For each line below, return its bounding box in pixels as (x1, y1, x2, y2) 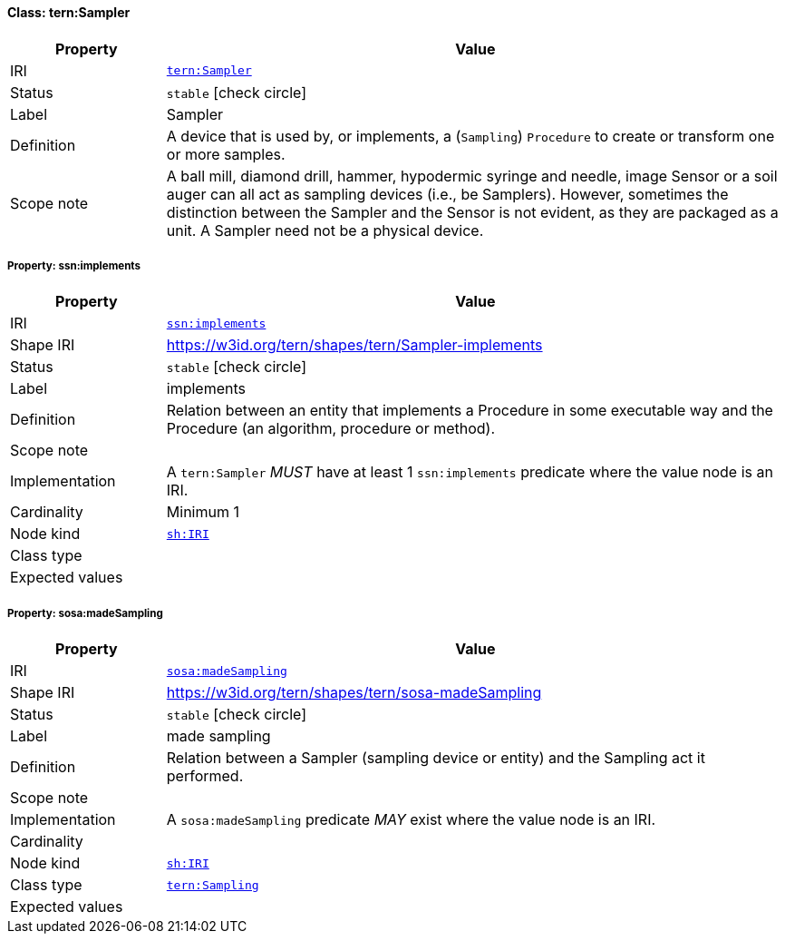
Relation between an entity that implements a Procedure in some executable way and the (166, 401, 773, 420)
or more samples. (166, 144, 286, 163)
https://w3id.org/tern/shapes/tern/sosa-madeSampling (166, 683, 542, 702)
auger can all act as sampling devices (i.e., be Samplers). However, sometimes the (166, 184, 729, 203)
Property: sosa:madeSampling (7, 606, 163, 620)
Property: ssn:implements (7, 260, 141, 272)
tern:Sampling (166, 877, 259, 892)
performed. (166, 767, 244, 786)
